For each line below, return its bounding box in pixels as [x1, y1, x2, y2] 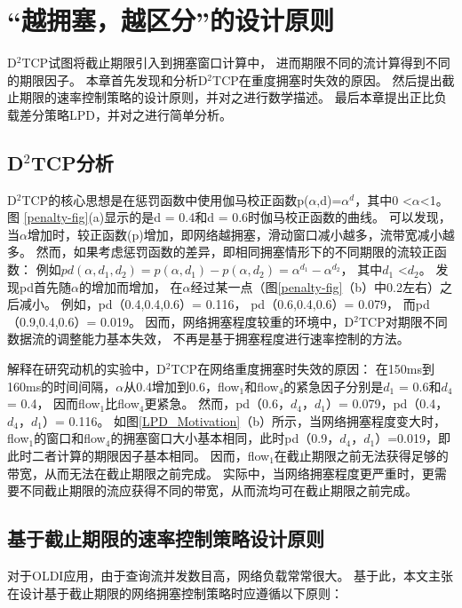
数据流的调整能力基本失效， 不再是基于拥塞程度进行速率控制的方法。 [7, 329, 410, 348]
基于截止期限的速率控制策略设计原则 [7, 525, 324, 552]
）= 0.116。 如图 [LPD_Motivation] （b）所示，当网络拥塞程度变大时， [42, 411, 447, 430]
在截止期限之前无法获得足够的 [274, 446, 449, 465]
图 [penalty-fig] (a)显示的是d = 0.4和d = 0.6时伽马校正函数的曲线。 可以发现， [7, 208, 451, 226]
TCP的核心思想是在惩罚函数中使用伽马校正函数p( [21, 190, 309, 209]
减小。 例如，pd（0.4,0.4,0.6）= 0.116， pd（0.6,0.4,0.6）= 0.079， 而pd [19, 295, 430, 313]
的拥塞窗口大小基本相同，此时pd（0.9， [110, 429, 340, 447]
